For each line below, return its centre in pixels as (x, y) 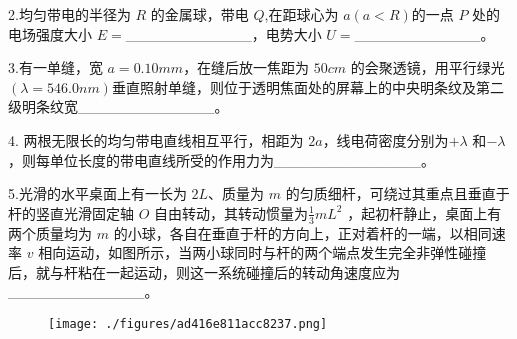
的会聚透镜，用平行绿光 (427, 67)
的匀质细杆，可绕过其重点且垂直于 (397, 193)
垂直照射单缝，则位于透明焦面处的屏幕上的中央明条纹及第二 (307, 86)
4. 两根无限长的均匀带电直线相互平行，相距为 (156, 139)
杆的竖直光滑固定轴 (71, 212)
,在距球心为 (301, 14)
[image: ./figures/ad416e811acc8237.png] (188, 323)
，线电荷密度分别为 (385, 139)
